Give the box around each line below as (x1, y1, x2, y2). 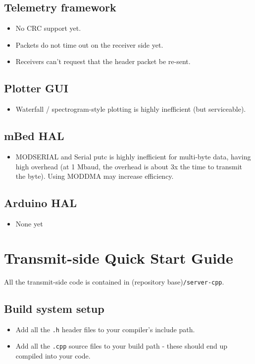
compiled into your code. (15, 350, 91, 361)
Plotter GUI (4, 80, 68, 96)
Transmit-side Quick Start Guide (4, 247, 233, 268)
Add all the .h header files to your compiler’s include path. (15, 324, 195, 334)
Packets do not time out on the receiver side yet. (15, 39, 163, 50)
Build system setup (4, 300, 104, 316)
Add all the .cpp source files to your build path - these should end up (15, 341, 228, 351)
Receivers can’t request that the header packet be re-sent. (15, 56, 191, 67)
